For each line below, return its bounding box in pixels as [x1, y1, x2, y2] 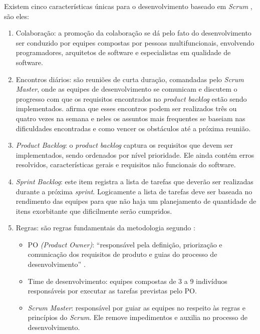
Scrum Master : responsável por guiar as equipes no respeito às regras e [28, 302, 245, 312]
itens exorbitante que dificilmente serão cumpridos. [16, 205, 172, 216]
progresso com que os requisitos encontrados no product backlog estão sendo [16, 93, 247, 104]
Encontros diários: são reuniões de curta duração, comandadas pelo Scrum [16, 74, 244, 84]
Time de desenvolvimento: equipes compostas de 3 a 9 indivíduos [28, 275, 227, 286]
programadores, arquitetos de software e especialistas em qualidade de [16, 47, 231, 58]
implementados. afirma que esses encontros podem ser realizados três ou [16, 103, 237, 114]
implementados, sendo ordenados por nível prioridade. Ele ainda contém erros [16, 149, 254, 160]
